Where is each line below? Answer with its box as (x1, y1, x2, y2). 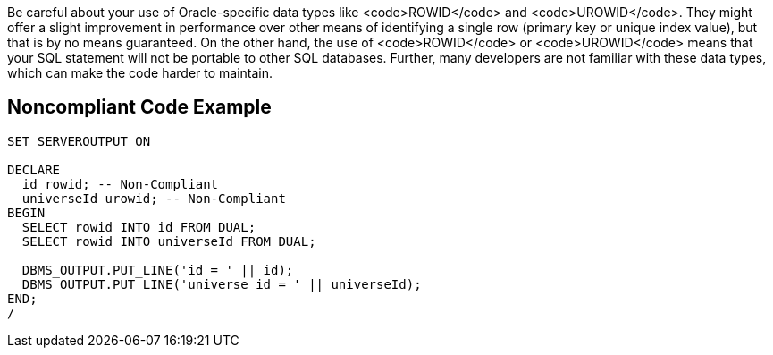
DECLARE (7, 162, 61, 177)
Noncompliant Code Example (7, 96, 272, 119)
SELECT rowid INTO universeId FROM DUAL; (21, 233, 316, 249)
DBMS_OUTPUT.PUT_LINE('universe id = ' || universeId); (21, 276, 422, 292)
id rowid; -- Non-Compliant (21, 176, 219, 191)
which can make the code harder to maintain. (7, 65, 273, 80)
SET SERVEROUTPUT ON (7, 133, 151, 148)
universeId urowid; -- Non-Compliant (21, 190, 286, 206)
